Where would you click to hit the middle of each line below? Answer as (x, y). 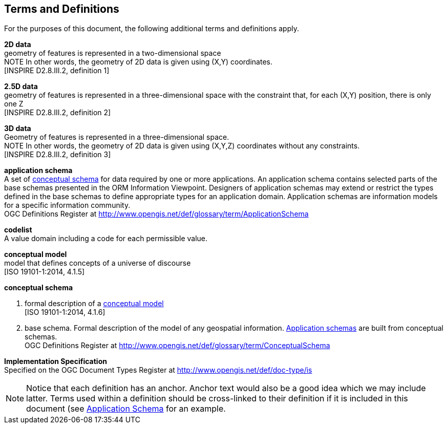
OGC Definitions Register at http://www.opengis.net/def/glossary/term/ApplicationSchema (156, 214)
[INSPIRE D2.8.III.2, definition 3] (58, 155)
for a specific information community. (67, 205)
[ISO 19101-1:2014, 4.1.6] (65, 312)
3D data (18, 129)
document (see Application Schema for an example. (126, 409)
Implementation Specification (56, 361)
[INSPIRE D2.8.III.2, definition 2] (58, 113)
